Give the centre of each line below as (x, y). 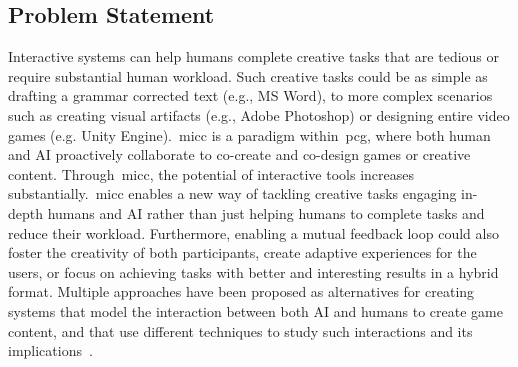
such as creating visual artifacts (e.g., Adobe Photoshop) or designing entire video (259, 114)
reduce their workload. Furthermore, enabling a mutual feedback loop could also (253, 232)
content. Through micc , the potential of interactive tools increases (211, 173)
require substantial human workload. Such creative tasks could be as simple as (248, 75)
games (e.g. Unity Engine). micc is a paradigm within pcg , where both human (249, 134)
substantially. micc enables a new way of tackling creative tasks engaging (232, 193)
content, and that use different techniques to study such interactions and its (240, 330)
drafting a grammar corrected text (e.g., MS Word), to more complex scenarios (250, 95)
